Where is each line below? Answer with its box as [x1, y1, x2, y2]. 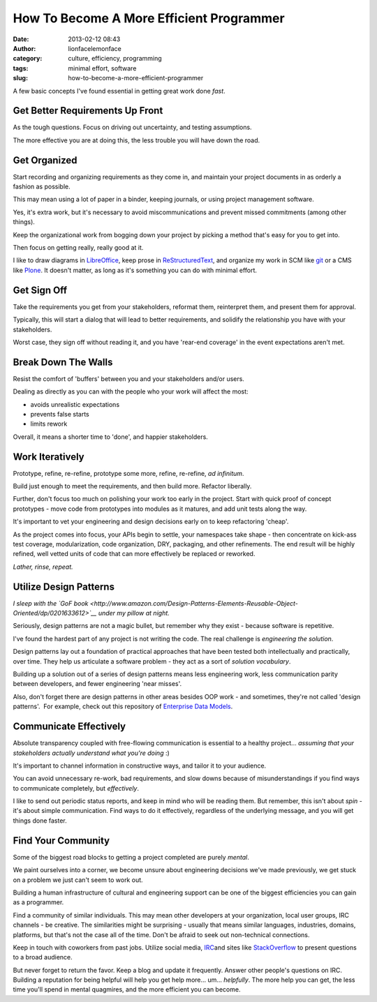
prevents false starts [30, 410, 90, 418]
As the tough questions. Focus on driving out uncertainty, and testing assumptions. [13, 123, 252, 132]
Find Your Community [13, 835, 110, 846]
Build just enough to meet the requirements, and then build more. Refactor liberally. [13, 482, 252, 491]
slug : [13, 74, 28, 82]
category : [13, 54, 43, 63]
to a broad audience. [13, 953, 73, 962]
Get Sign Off [13, 284, 68, 296]
